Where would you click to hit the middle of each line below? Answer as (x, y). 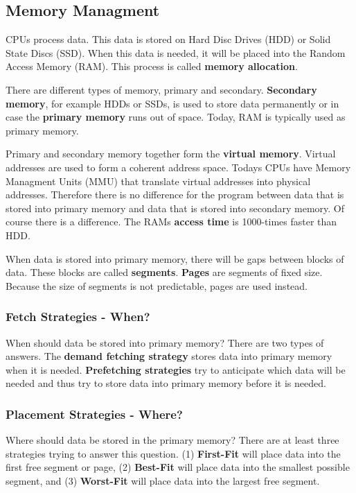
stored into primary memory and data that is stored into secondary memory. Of (175, 208)
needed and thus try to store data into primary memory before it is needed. (166, 383)
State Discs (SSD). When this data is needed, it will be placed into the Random (176, 52)
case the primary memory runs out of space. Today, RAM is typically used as (176, 117)
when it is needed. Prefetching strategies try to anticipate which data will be (176, 369)
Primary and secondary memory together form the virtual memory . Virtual (171, 154)
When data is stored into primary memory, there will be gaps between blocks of (175, 258)
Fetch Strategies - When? (78, 317)
